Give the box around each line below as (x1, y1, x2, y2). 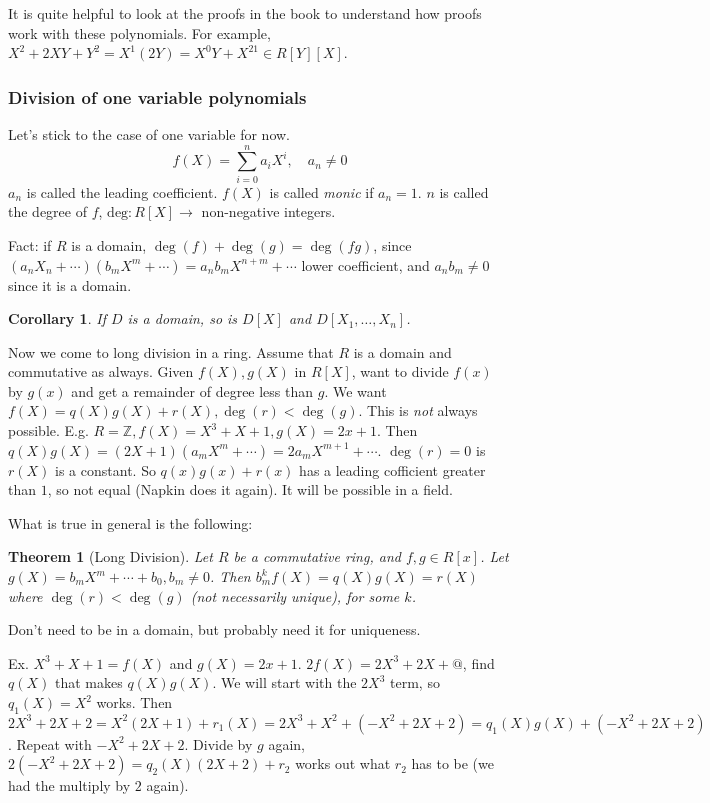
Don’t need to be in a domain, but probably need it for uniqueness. (8, 619, 421, 640)
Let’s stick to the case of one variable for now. (8, 124, 291, 144)
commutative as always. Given (8, 361, 194, 382)
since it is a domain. (8, 274, 132, 295)
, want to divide (351, 361, 449, 382)
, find (462, 652, 495, 673)
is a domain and (353, 341, 452, 362)
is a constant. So (55, 459, 156, 480)
